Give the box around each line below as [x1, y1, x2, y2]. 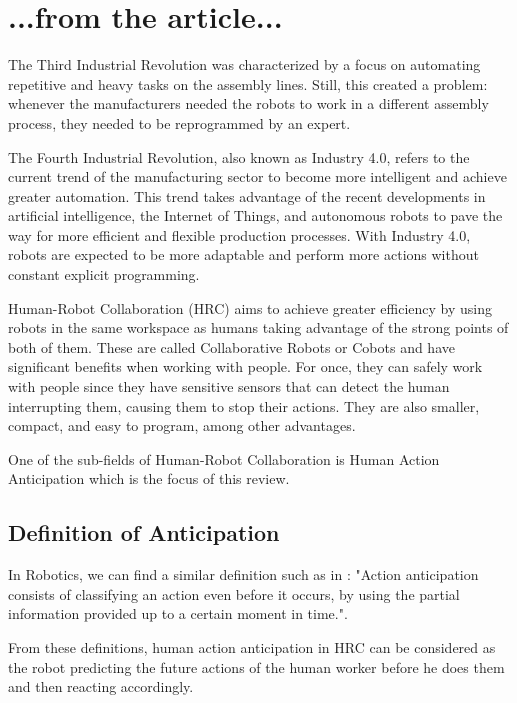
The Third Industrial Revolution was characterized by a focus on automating [8, 54, 481, 75]
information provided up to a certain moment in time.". [8, 603, 348, 624]
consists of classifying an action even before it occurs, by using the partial [8, 583, 460, 604]
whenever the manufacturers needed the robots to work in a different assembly [8, 93, 489, 114]
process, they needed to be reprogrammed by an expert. [8, 112, 351, 133]
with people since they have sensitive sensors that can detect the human [8, 376, 450, 397]
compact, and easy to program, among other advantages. [8, 415, 356, 436]
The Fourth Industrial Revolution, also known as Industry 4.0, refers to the [8, 146, 470, 167]
